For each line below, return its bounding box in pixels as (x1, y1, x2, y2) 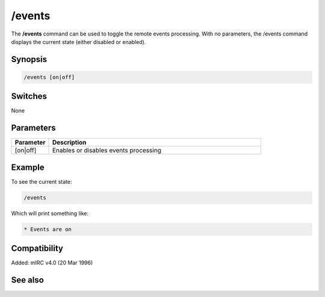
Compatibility (11, 243, 63, 254)
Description (52, 139, 87, 147)
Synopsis (11, 54, 48, 64)
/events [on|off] (23, 73, 75, 81)
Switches (11, 91, 48, 102)
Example (11, 162, 45, 172)
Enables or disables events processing (52, 146, 162, 155)
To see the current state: (11, 178, 72, 185)
